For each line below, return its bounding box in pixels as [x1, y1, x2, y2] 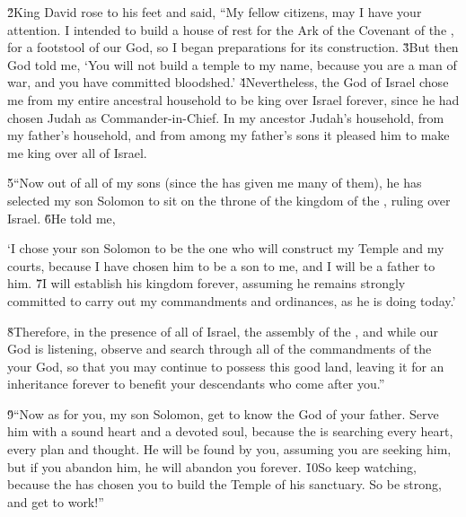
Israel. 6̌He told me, [7, 208, 116, 227]
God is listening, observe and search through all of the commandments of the [7, 339, 432, 358]
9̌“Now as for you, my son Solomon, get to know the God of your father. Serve [7, 404, 439, 423]
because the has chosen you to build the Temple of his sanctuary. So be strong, [7, 475, 442, 494]
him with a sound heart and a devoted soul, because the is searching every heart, [7, 422, 453, 441]
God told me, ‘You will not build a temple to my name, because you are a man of [7, 55, 457, 74]
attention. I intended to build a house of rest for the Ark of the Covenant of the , [7, 20, 454, 39]
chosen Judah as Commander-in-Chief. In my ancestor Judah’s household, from [7, 108, 444, 127]
